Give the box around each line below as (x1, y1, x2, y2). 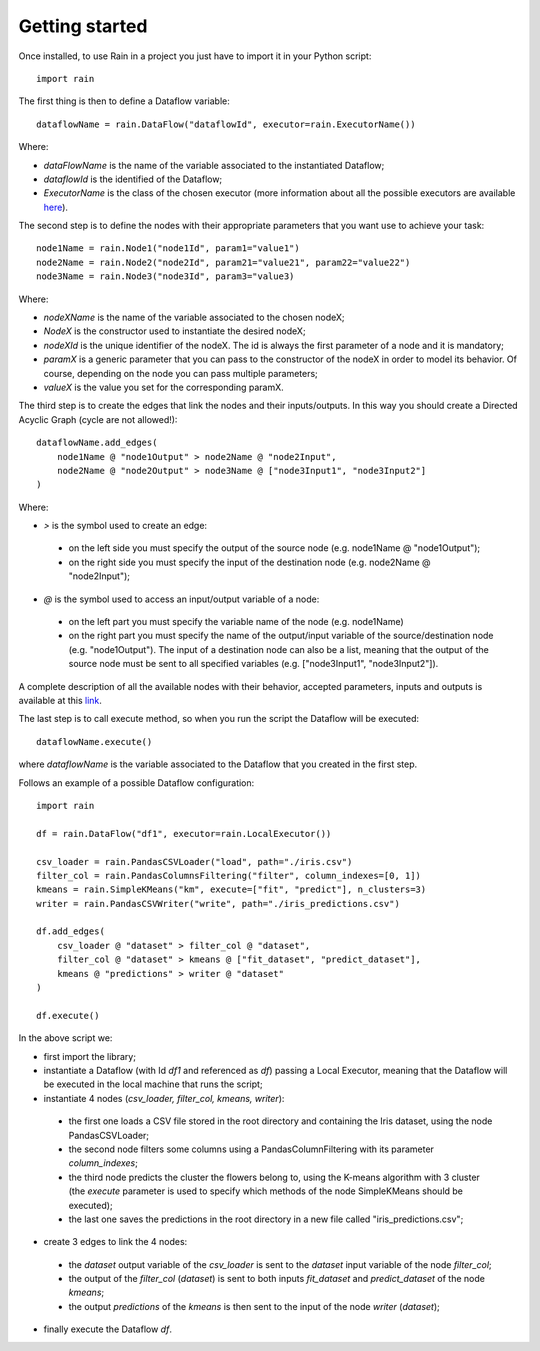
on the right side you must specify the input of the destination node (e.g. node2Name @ (68, 556, 431, 568)
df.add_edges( (36, 926, 105, 937)
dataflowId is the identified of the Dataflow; (43, 173, 223, 185)
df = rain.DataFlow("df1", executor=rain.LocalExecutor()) (36, 828, 332, 839)
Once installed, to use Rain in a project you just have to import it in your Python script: (18, 50, 372, 62)
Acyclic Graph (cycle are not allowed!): (18, 413, 178, 425)
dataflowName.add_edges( (36, 437, 158, 449)
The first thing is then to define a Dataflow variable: (18, 95, 230, 107)
